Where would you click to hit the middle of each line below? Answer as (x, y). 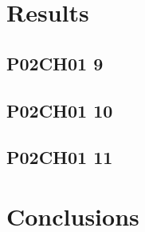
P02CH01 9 (55, 63)
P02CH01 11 (60, 157)
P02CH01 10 (60, 110)
